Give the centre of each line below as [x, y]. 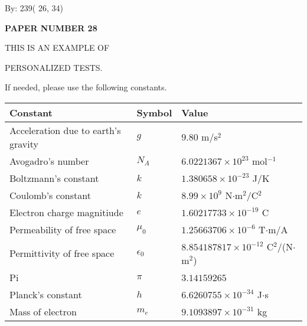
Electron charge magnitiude [66, 212]
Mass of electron [43, 311]
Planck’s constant [46, 294]
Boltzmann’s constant [54, 178]
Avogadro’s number [49, 161]
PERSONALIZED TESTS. [54, 67]
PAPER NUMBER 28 [51, 27]
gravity [24, 144]
